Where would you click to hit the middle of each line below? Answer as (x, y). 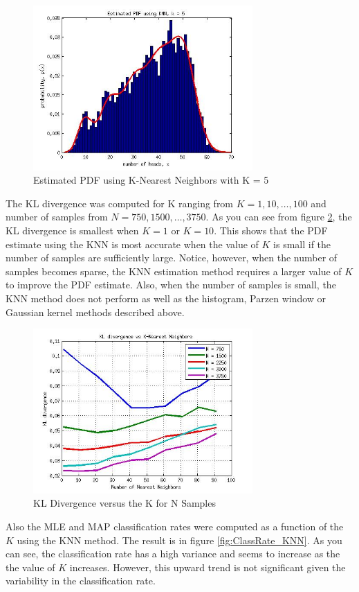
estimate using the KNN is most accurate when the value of (132, 244)
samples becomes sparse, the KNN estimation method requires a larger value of (174, 271)
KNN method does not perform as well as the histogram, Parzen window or (166, 298)
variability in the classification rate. (81, 581)
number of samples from (57, 217)
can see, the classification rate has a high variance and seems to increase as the (173, 554)
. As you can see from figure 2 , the (279, 217)
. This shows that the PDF (271, 230)
